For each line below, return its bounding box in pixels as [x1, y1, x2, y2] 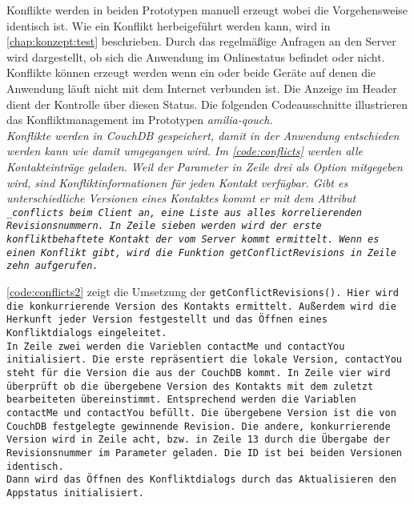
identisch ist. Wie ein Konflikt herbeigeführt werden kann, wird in [6, 17, 331, 34]
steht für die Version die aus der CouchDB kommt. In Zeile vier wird [6, 367, 391, 379]
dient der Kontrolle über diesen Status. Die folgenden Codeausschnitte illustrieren [6, 95, 408, 112]
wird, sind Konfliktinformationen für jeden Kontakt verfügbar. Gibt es [6, 174, 348, 190]
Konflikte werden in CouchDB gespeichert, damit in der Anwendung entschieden [6, 126, 400, 143]
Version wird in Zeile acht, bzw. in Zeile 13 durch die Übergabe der [6, 434, 391, 446]
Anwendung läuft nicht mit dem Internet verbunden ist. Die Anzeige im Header [6, 79, 397, 96]
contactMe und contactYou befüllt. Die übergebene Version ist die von [6, 407, 396, 419]
